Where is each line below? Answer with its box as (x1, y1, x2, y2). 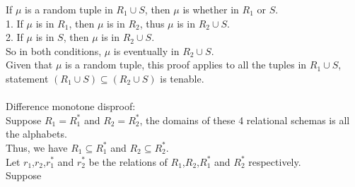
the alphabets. (6, 126, 67, 141)
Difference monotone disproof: (6, 99, 136, 114)
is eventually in (113, 43, 180, 58)
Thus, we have (6, 140, 68, 155)
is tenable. (160, 71, 204, 85)
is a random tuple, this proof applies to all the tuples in (65, 57, 307, 72)
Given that (6, 57, 53, 72)
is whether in (182, 2, 239, 16)
